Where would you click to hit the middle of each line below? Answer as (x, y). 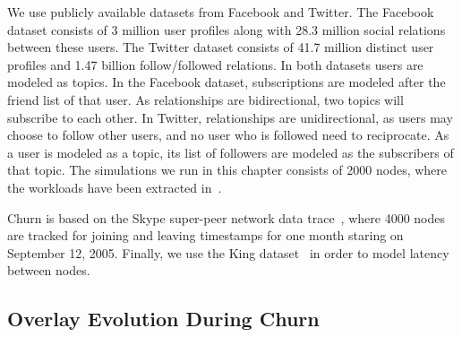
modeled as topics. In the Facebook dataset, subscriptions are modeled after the (227, 82)
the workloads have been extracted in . (115, 187)
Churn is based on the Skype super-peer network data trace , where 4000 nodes (226, 217)
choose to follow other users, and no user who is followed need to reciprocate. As (228, 135)
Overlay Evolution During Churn (163, 319)
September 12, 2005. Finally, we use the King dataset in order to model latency (228, 252)
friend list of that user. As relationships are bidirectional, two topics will (205, 99)
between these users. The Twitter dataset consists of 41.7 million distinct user (221, 47)
